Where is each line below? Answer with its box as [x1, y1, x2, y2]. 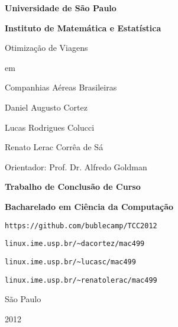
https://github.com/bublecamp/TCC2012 [5, 221, 157, 230]
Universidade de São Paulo [5, 2, 116, 14]
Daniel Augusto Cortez [5, 101, 88, 113]
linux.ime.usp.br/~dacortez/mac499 [5, 239, 145, 248]
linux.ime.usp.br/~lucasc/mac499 [5, 257, 136, 266]
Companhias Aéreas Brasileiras [5, 81, 117, 93]
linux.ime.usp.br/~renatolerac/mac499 [5, 276, 157, 284]
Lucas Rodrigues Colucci [5, 121, 95, 133]
